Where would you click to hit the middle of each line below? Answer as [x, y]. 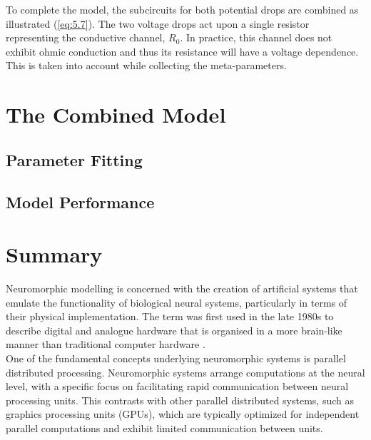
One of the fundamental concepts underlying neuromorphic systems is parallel [176, 358]
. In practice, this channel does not [256, 37]
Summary [54, 254]
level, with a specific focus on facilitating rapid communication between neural [177, 386]
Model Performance [80, 201]
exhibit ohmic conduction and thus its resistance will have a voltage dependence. [182, 51]
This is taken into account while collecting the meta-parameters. [146, 65]
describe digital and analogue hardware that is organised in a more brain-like [174, 330]
